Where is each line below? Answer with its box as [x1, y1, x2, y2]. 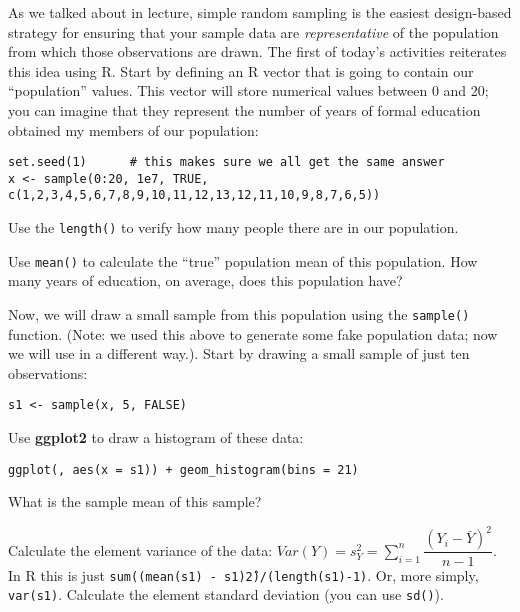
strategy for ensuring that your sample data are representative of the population [8, 21, 499, 42]
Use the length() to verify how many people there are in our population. [8, 217, 459, 238]
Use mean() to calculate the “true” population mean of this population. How [8, 250, 478, 271]
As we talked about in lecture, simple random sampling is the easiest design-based [8, 2, 512, 22]
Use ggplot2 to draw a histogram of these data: [8, 427, 304, 448]
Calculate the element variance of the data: [8, 539, 273, 560]
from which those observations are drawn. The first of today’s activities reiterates [8, 41, 507, 62]
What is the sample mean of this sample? [8, 491, 262, 512]
